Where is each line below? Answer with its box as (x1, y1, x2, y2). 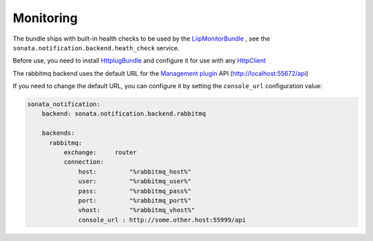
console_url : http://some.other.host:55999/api (78, 216, 247, 224)
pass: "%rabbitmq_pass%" (78, 187, 191, 195)
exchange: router (63, 149, 137, 156)
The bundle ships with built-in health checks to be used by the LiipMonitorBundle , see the (12, 34, 271, 43)
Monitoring (12, 10, 78, 25)
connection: (63, 158, 104, 166)
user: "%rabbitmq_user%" (78, 178, 191, 185)
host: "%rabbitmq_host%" (78, 167, 191, 176)
